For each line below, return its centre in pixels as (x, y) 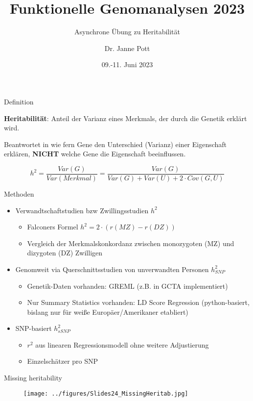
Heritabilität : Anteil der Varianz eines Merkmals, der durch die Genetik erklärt (126, 118)
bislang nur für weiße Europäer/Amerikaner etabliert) (108, 312)
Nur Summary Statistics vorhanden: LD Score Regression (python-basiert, (138, 302)
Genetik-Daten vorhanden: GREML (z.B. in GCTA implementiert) (127, 286)
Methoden (19, 193)
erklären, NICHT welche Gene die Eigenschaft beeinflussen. (95, 154)
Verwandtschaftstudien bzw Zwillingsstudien (82, 210)
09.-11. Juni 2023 (127, 64)
